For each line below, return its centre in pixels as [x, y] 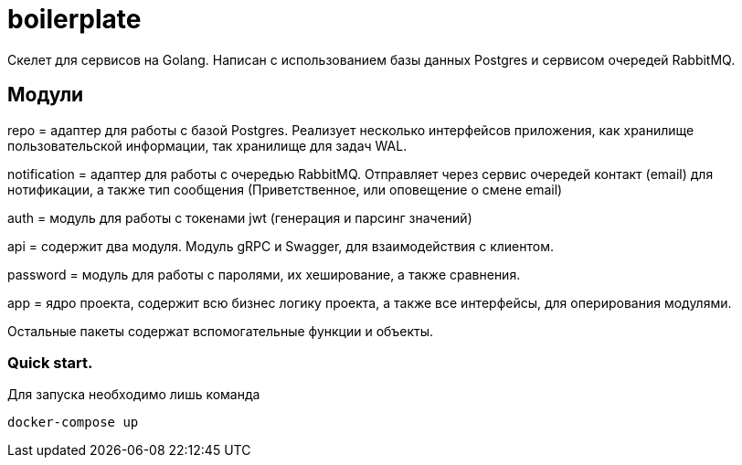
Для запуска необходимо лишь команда [134, 395]
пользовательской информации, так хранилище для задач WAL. [207, 145]
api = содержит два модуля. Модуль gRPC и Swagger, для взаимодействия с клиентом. [281, 246]
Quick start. [50, 362]
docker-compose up [73, 423]
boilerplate [74, 19]
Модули [46, 95]
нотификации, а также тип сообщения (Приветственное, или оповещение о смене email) [285, 189]
